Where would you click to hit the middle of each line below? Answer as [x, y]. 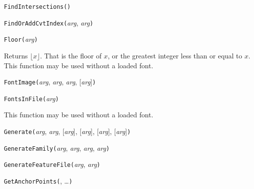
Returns [16, 55]
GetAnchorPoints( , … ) [38, 181]
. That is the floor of [71, 55]
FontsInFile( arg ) [31, 98]
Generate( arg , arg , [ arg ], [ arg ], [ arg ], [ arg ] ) [67, 131]
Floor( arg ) [21, 39]
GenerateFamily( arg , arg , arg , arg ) [57, 148]
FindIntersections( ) [38, 7]
